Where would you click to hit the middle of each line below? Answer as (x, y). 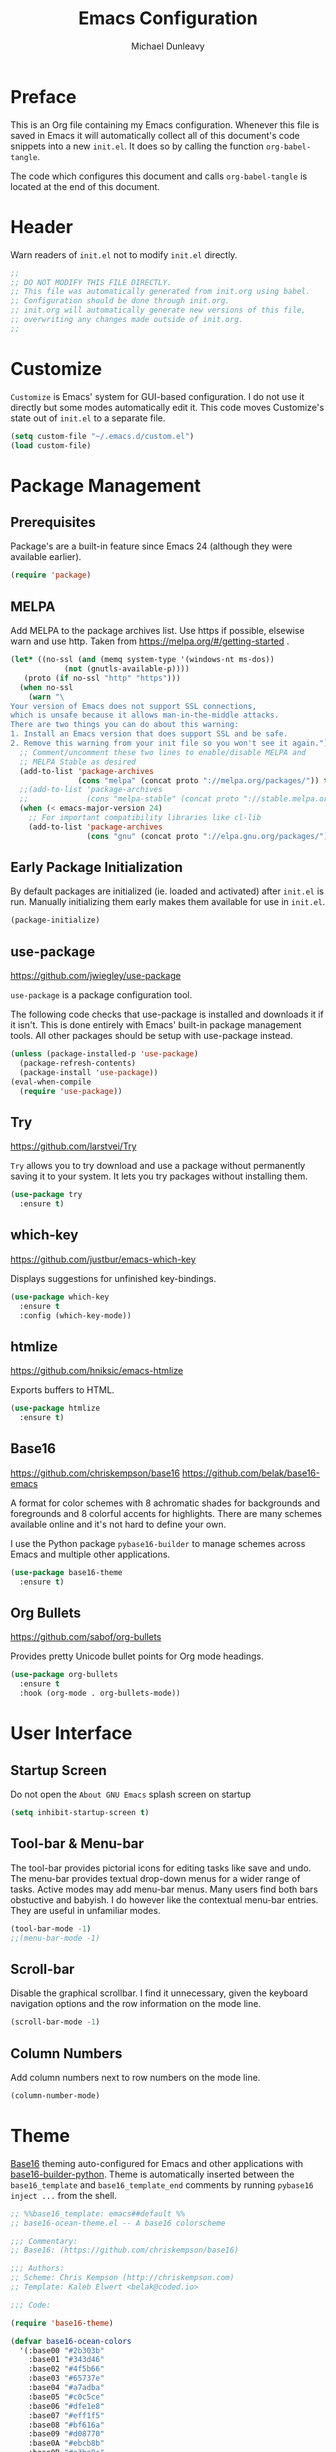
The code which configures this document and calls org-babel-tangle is (159, 176)
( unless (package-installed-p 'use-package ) (104, 1054)
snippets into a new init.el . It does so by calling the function (137, 146)
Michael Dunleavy (168, 46)
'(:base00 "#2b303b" (62, 2350)
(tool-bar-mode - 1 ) (51, 1928)
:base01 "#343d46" (66, 2360)
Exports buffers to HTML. (62, 1390)
